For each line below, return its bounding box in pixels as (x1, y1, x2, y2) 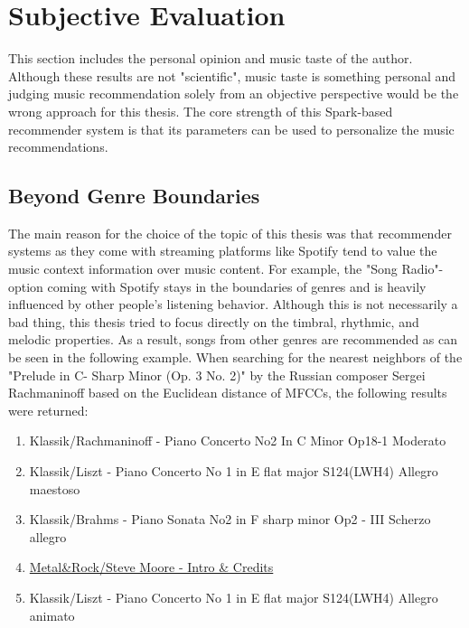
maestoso (29, 479, 80, 498)
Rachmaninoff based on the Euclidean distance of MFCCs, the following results (8, 383, 447, 402)
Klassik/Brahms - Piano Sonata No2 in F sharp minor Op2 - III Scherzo (29, 510, 431, 529)
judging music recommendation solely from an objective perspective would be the (8, 84, 459, 103)
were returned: (8, 400, 89, 419)
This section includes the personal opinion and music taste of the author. (8, 49, 413, 68)
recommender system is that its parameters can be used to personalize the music (8, 119, 455, 138)
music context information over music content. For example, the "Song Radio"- (8, 259, 444, 278)
